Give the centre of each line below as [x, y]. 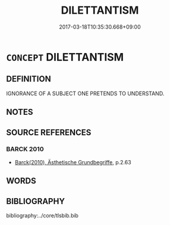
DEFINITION [29, 79]
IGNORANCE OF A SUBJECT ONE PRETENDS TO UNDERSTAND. [85, 93]
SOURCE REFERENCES [49, 132]
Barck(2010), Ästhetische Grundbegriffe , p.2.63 [73, 162]
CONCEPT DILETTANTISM [65, 57]
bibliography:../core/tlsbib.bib [42, 215]
